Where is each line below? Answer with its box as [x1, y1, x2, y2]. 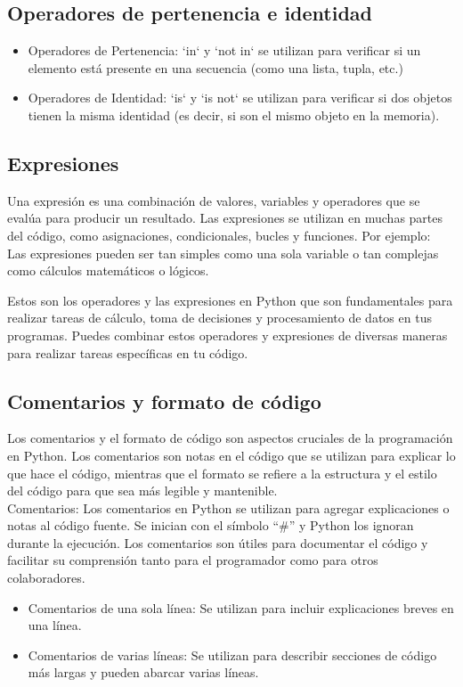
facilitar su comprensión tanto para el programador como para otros [7, 551, 378, 569]
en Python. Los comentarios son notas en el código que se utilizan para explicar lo [7, 446, 456, 464]
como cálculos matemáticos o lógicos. [7, 261, 209, 280]
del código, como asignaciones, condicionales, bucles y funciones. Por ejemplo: [7, 225, 431, 244]
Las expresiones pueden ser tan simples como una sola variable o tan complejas [7, 243, 439, 262]
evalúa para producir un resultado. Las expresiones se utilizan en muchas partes [7, 209, 443, 227]
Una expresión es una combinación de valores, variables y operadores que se [7, 191, 420, 209]
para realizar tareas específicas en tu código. [7, 343, 248, 362]
